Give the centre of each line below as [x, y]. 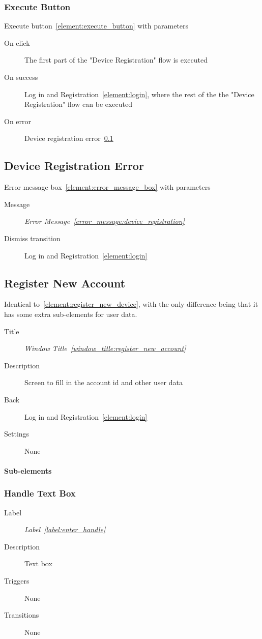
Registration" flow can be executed [79, 104]
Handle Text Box [40, 493]
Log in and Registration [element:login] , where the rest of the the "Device [139, 94]
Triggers [17, 581]
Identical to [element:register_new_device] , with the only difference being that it [131, 304]
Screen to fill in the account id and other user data [104, 382]
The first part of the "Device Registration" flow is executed [116, 60]
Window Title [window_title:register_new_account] [105, 348]
